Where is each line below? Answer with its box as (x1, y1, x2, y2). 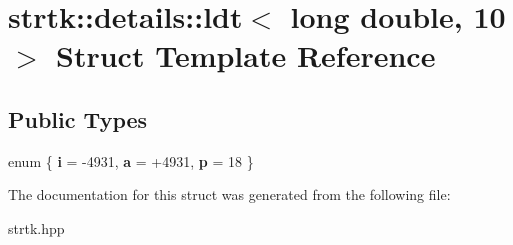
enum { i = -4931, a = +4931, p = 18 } (8, 150, 254, 171)
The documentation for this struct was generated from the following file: (8, 184, 451, 205)
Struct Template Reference (56, 35, 436, 76)
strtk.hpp (8, 217, 65, 238)
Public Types (8, 103, 148, 134)
